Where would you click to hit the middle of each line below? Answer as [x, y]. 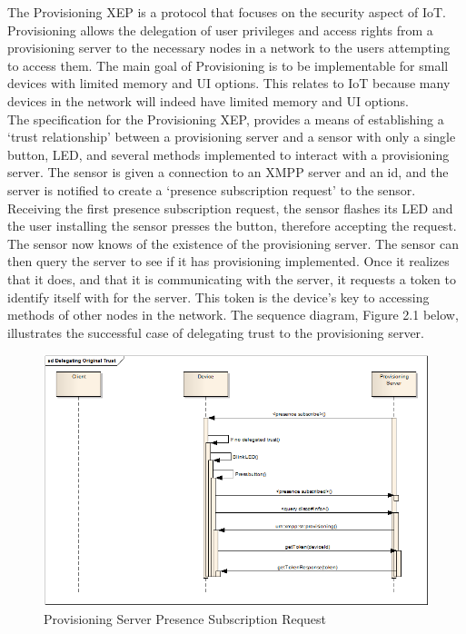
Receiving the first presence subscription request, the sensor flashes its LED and [230, 208]
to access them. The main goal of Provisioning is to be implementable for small [228, 65]
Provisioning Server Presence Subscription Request [185, 618]
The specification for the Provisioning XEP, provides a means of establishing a [226, 119]
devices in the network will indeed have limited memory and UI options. [208, 100]
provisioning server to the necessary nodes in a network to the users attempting [229, 48]
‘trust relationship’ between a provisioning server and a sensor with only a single [232, 137]
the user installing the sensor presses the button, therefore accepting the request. [232, 226]
